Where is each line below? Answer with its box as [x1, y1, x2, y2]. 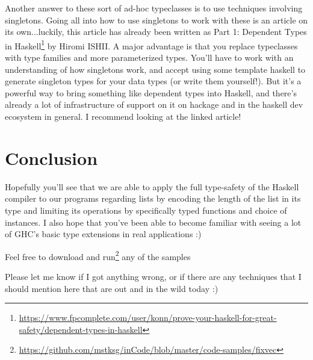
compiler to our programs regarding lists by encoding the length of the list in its [5, 192, 301, 205]
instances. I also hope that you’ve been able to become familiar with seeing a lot [5, 216, 302, 228]
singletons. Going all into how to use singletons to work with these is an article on [5, 13, 308, 26]
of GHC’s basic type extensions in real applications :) [5, 228, 202, 240]
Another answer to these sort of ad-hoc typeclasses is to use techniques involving [5, 2, 303, 14]
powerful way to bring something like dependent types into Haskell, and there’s [5, 86, 297, 99]
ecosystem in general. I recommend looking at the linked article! [5, 110, 241, 122]
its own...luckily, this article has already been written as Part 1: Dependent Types [5, 25, 307, 38]
